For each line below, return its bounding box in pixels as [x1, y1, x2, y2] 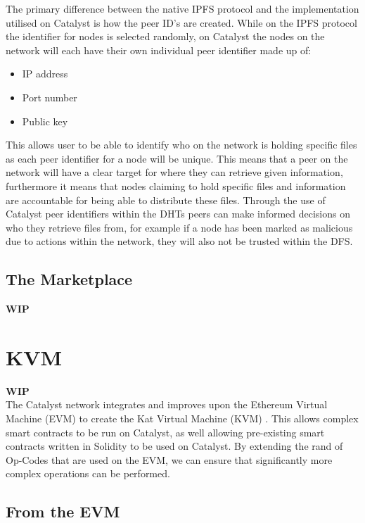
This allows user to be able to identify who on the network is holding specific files [6, 137, 357, 152]
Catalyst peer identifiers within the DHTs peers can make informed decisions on [6, 206, 351, 221]
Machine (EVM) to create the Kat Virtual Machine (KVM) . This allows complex [6, 411, 359, 426]
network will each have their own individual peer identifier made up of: [6, 42, 312, 57]
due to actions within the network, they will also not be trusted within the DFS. [6, 234, 353, 248]
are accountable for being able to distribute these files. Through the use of [6, 192, 326, 207]
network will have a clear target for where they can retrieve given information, [6, 165, 343, 179]
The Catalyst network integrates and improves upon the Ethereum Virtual [6, 397, 328, 412]
